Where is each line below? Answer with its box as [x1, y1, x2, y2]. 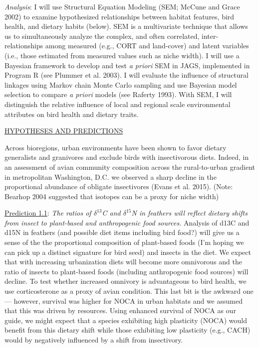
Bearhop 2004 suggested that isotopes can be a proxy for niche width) [4, 191, 219, 201]
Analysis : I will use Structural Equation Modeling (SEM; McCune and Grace [4, 1, 240, 11]
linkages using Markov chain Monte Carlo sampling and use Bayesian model [4, 79, 237, 90]
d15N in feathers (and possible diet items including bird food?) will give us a [4, 227, 240, 237]
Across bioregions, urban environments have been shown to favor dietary [4, 142, 227, 152]
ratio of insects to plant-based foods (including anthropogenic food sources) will [4, 266, 249, 276]
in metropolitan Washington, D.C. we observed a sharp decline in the [4, 171, 217, 182]
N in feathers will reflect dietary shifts [131, 208, 248, 218]
